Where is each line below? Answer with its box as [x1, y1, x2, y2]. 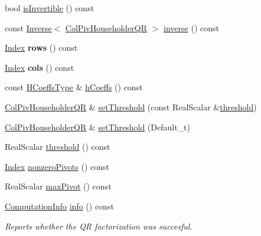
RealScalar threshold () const [5, 140, 110, 153]
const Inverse [5, 21, 52, 34]
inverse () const [164, 21, 219, 34]
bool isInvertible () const [5, 2, 94, 14]
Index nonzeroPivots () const [5, 160, 109, 172]
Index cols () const [5, 61, 74, 73]
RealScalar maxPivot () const [5, 180, 112, 192]
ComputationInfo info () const [5, 199, 114, 212]
